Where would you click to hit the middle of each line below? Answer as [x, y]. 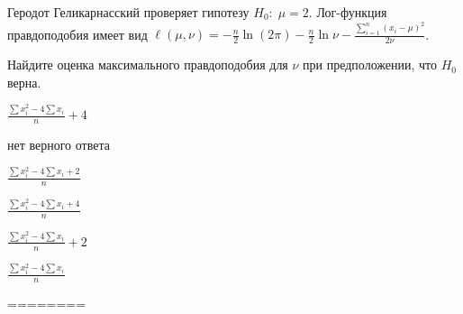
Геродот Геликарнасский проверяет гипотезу [128, 12]
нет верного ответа [59, 145]
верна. [24, 82]
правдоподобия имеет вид [77, 34]
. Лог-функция [348, 12]
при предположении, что [370, 65]
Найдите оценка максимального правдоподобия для [148, 65]
